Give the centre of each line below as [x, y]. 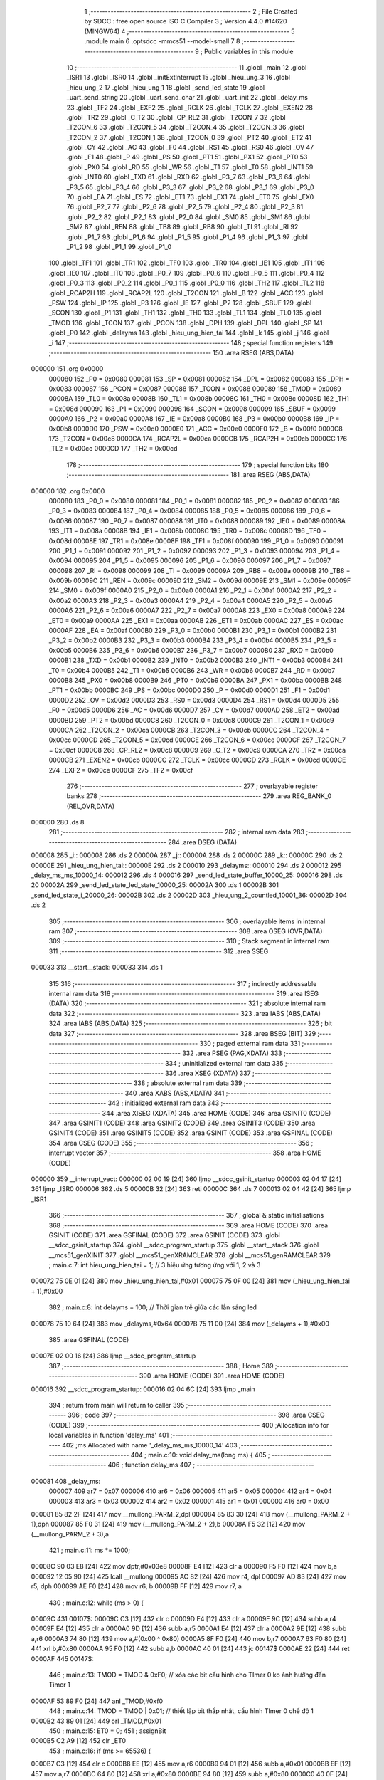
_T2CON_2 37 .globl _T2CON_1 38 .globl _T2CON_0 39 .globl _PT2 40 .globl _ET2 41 [189, 137]
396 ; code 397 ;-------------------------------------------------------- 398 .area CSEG [196, 1415]
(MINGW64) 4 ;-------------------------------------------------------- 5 [190, 31]
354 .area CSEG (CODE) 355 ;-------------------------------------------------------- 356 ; [181, 1143]
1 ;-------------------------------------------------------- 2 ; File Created [191, 11]
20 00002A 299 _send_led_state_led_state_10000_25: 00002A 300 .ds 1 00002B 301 [155, 885]
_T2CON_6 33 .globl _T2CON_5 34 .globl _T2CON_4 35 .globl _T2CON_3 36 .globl [186, 127]
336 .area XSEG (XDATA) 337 [208, 1073]
